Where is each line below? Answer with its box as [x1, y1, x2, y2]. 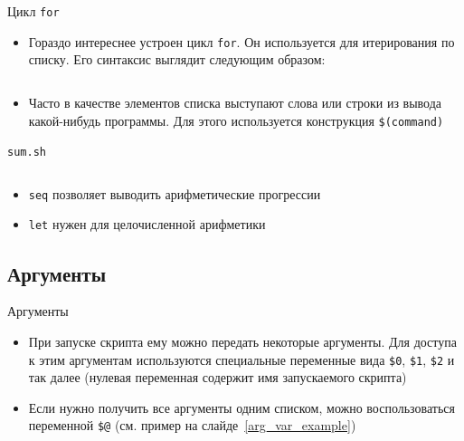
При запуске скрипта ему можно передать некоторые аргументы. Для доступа [28, 331, 457, 350]
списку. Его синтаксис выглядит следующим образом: [28, 50, 326, 69]
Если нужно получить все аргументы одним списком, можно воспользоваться [28, 398, 455, 417]
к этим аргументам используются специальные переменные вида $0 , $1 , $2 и [28, 350, 455, 369]
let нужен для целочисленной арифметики [28, 215, 266, 234]
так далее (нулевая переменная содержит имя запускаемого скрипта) [28, 368, 407, 387]
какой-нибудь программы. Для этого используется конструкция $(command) [28, 110, 444, 129]
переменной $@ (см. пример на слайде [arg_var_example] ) [28, 416, 356, 435]
